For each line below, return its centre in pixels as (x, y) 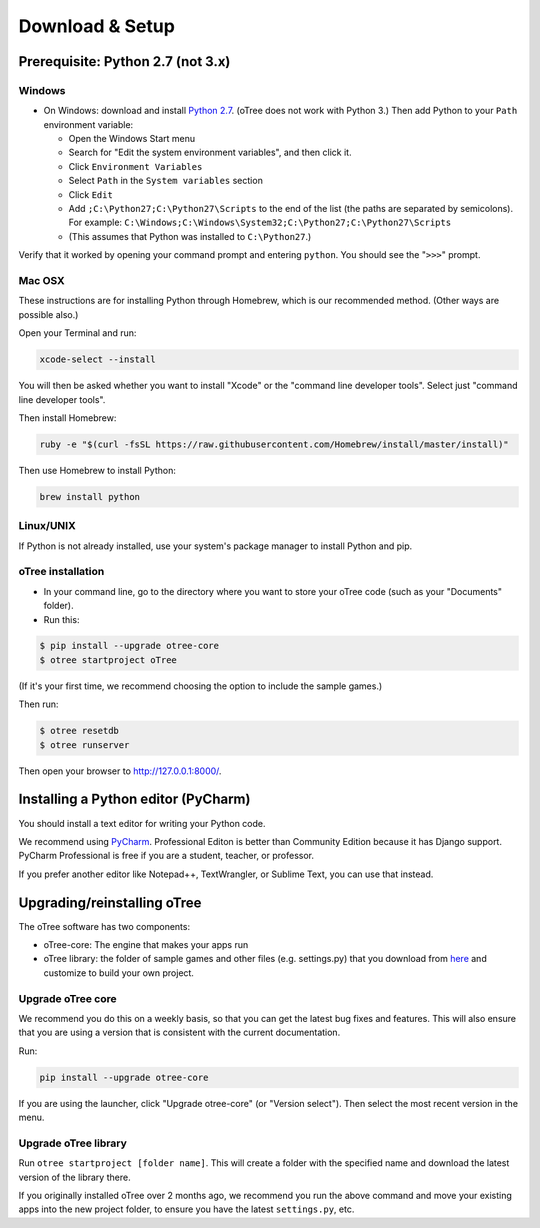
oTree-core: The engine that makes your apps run (146, 944)
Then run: (38, 704)
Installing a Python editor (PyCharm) (134, 799)
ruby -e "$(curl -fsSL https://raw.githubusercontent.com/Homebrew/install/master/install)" (274, 444)
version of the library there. (74, 1177)
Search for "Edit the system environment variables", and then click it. (210, 152)
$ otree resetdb (79, 731)
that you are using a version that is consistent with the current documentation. (179, 1032)
